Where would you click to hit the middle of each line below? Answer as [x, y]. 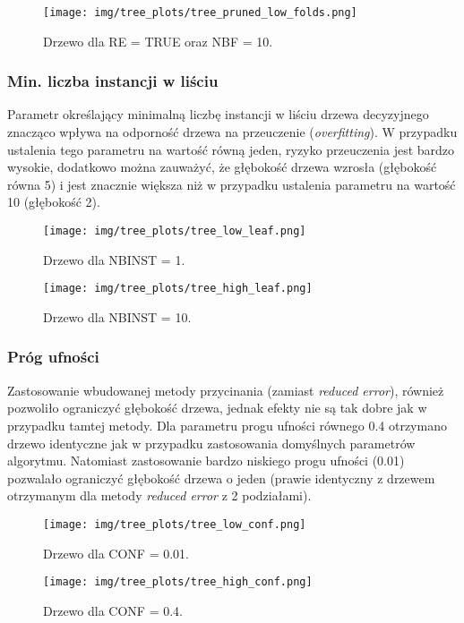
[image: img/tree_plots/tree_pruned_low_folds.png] [200, 13]
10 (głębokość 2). [54, 202]
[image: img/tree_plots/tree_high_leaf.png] [178, 289]
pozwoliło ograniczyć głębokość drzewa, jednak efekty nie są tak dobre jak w [217, 408]
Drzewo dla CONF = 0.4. [113, 610]
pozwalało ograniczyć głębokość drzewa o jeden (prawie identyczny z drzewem [221, 478]
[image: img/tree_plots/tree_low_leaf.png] [175, 231]
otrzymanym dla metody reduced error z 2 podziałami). [159, 495]
